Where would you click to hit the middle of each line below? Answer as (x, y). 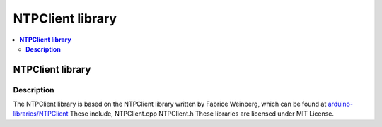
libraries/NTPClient (41, 114)
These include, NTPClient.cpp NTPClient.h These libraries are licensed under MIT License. (202, 114)
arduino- (341, 104)
